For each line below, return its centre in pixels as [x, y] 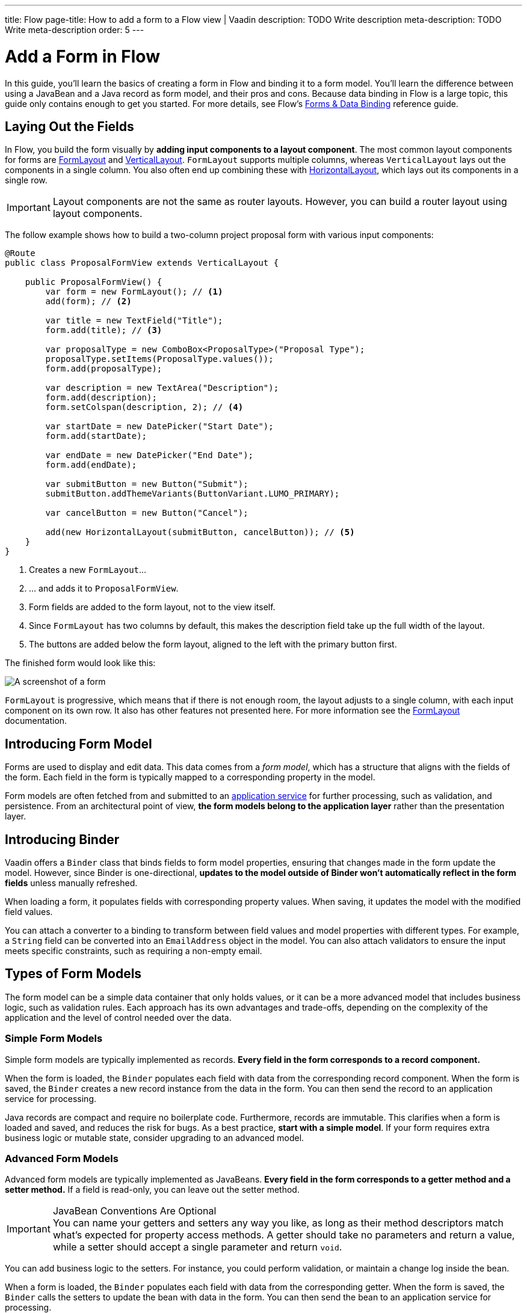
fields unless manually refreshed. [71, 883]
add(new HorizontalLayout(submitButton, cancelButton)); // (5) [200, 532]
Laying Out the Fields [69, 126]
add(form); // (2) [88, 301]
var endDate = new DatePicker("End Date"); [149, 455]
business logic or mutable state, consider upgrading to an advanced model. [155, 1137]
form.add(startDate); [96, 436]
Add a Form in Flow [82, 56]
